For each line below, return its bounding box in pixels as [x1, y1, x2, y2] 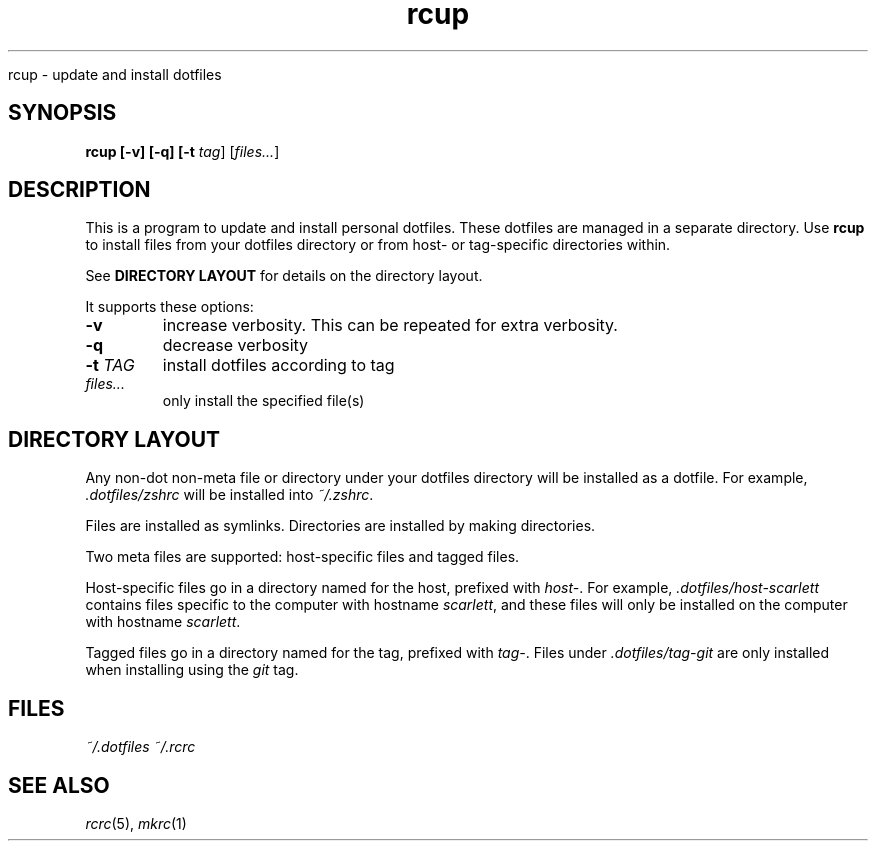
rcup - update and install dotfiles [8, 65, 222, 83]
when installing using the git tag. [85, 661, 299, 679]
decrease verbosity [162, 335, 309, 356]
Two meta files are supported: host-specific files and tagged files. [85, 548, 520, 566]
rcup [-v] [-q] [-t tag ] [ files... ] [85, 142, 280, 160]
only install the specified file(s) [162, 392, 365, 410]
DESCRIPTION [8, 177, 151, 203]
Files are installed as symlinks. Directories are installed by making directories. [85, 517, 596, 535]
